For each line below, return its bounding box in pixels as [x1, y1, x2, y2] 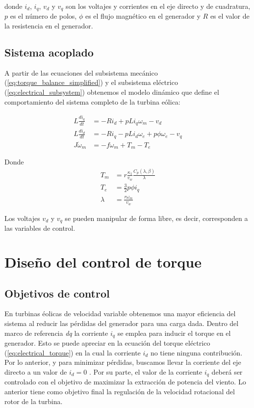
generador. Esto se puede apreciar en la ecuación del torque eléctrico [4, 338, 210, 348]
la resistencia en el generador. [4, 21, 93, 31]
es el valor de [210, 11, 250, 21]
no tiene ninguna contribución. [150, 347, 243, 357]
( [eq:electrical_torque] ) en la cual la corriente [4, 347, 141, 357]
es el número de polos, [10, 11, 77, 21]
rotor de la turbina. [4, 396, 63, 406]
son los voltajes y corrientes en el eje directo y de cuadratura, [66, 1, 251, 11]
